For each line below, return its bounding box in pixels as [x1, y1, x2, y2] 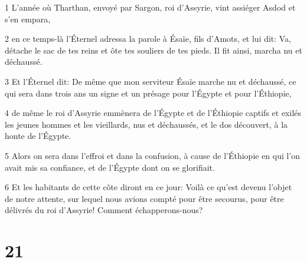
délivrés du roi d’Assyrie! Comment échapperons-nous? [5, 204, 203, 216]
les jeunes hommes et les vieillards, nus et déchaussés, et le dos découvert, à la [5, 118, 288, 130]
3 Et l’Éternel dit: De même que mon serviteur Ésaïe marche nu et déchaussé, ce [5, 75, 296, 87]
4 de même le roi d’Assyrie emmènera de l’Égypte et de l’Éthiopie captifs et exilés [5, 107, 302, 119]
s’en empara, [5, 12, 51, 25]
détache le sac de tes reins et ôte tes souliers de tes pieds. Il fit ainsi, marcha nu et [5, 44, 302, 56]
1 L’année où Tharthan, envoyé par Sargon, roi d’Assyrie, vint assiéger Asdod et [5, 1, 296, 13]
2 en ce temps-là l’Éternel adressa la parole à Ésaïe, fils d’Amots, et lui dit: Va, [5, 32, 292, 45]
